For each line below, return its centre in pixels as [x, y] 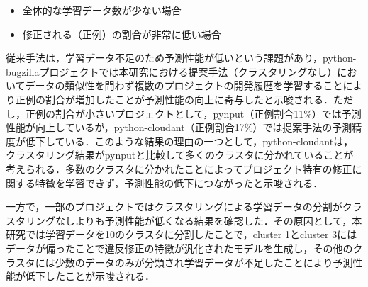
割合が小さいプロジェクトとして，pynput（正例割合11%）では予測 [208, 113]
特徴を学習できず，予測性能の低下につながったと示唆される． [179, 182]
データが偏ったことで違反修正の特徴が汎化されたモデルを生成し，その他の [179, 248]
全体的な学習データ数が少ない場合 [102, 10]
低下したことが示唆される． [90, 276]
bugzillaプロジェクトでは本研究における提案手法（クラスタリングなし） [172, 71]
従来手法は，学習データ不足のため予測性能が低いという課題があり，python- [181, 58]
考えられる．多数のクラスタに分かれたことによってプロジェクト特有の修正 [179, 168]
